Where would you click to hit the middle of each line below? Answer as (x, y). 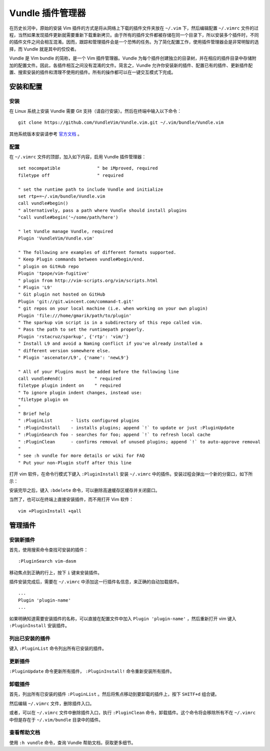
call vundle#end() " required (69, 379)
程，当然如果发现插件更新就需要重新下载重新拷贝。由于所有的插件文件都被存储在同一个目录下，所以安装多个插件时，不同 (134, 35)
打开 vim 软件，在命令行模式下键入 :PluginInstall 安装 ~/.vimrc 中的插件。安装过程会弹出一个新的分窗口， (124, 474)
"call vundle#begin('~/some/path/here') (68, 217)
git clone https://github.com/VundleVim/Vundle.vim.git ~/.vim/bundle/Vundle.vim (121, 122)
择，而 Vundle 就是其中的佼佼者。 (44, 49)
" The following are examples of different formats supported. (97, 253)
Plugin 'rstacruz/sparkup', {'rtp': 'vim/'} (74, 336)
